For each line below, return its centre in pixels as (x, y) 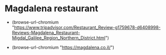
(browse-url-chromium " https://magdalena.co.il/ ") (63, 47)
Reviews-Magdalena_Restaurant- (46, 32)
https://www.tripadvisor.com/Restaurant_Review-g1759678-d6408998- (87, 27)
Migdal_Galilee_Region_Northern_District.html (58, 38)
